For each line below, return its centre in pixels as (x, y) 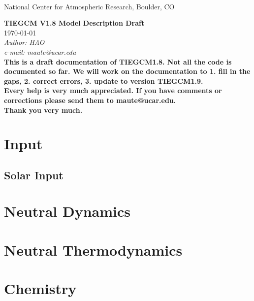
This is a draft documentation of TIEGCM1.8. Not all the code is (118, 61)
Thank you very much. (43, 110)
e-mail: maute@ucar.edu (40, 51)
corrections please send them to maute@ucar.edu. (90, 100)
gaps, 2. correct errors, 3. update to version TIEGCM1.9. (104, 81)
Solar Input (34, 175)
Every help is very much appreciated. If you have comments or (113, 90)
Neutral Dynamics (67, 211)
